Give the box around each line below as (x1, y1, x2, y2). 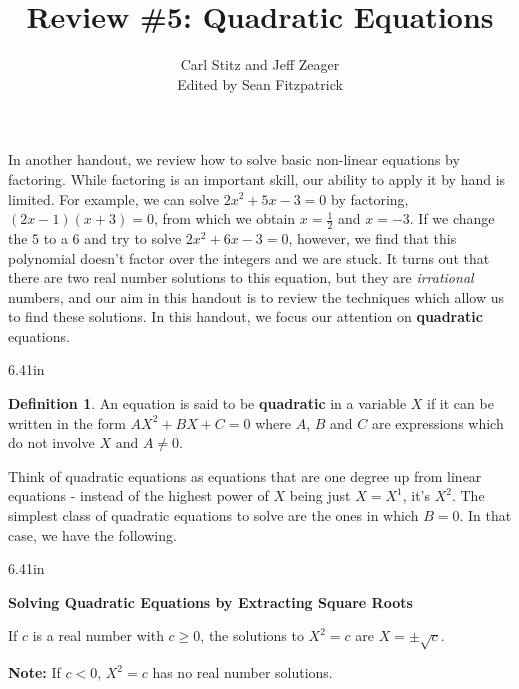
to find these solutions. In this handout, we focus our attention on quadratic (8, 306, 483, 327)
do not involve (8, 432, 95, 453)
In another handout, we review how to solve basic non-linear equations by (8, 149, 460, 170)
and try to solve (84, 227, 182, 248)
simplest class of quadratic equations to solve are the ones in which (8, 505, 419, 526)
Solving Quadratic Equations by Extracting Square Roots (8, 591, 413, 612)
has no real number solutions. (152, 662, 333, 683)
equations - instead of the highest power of (8, 485, 269, 506)
